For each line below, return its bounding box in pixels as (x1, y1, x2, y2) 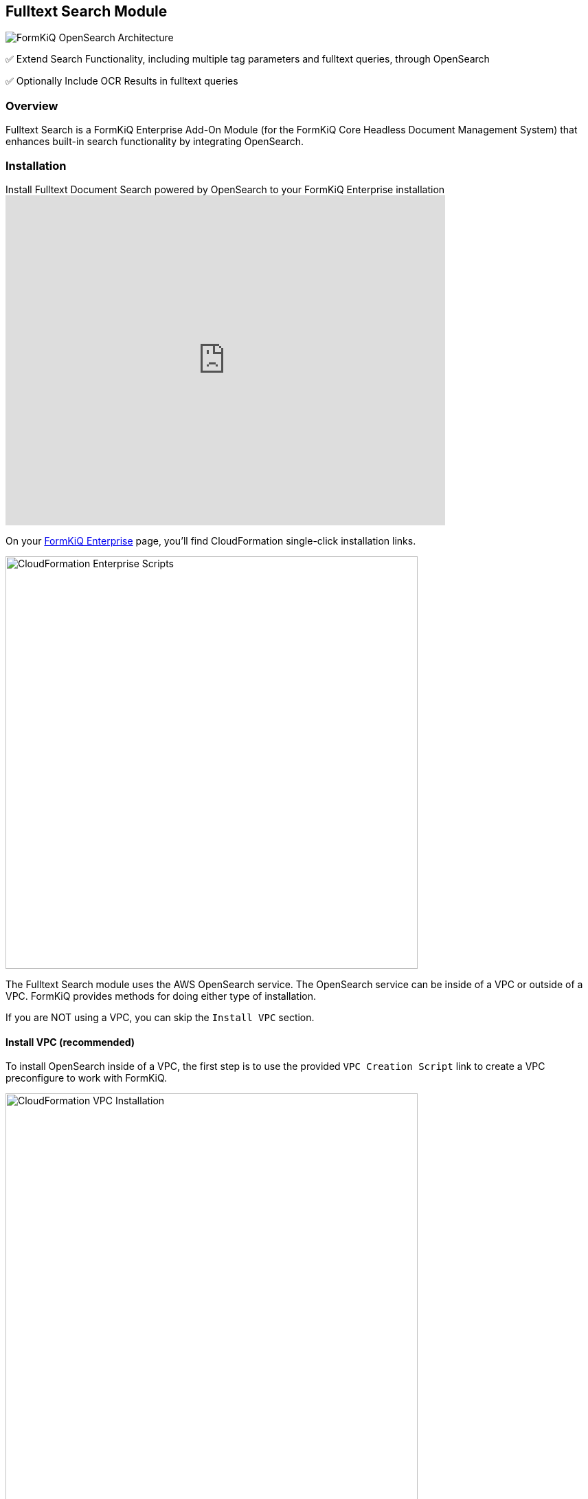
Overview (5, 98, 58, 113)
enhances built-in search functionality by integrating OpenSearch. (5, 135, 304, 148)
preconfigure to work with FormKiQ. (5, 1072, 168, 1084)
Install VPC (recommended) (5, 1036, 135, 1048)
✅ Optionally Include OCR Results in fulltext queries (5, 75, 238, 87)
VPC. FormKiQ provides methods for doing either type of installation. (5, 989, 317, 1002)
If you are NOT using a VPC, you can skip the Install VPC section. (5, 1011, 315, 1023)
